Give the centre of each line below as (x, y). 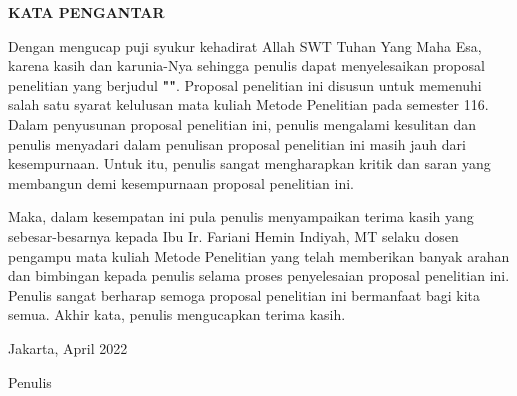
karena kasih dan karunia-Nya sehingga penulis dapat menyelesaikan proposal (246, 65)
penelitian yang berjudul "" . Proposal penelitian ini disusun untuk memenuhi (245, 84)
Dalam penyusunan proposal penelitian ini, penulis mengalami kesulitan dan (242, 123)
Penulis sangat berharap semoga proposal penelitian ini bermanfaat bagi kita (244, 294)
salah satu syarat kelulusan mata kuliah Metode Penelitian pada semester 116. (248, 104)
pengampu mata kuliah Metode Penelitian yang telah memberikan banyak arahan (259, 255)
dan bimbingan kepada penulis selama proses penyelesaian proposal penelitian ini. (259, 275)
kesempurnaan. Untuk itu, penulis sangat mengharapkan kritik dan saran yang (249, 163)
